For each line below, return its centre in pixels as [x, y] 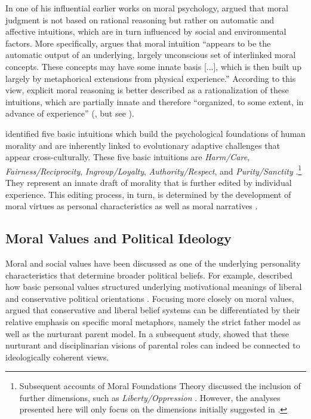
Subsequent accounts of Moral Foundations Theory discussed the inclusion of [160, 386]
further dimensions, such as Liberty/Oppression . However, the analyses [150, 397]
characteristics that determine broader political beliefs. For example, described [149, 275]
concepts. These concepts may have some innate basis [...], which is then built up [153, 66]
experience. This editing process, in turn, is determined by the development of [148, 194]
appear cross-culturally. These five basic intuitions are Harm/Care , [128, 157]
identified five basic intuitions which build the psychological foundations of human [155, 133]
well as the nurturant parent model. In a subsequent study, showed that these [147, 333]
